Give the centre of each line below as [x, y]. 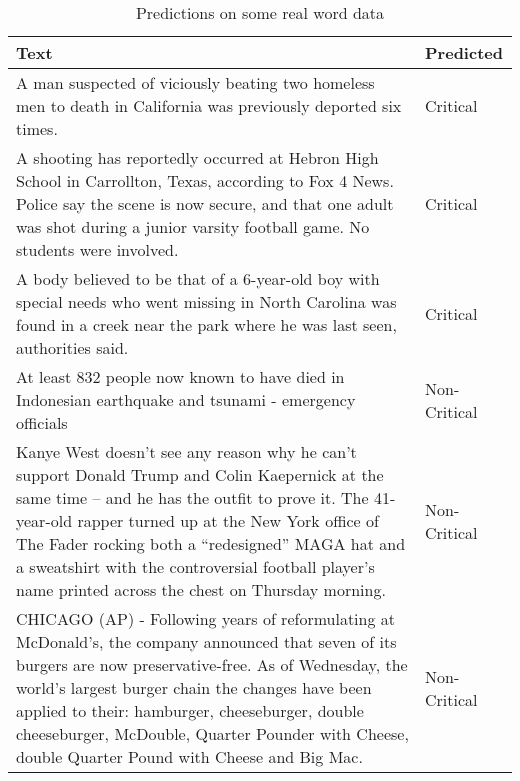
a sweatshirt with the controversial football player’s [195, 566]
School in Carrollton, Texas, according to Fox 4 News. [205, 180]
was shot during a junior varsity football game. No [193, 226]
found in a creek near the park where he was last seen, [206, 324]
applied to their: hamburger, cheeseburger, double [190, 710]
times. [37, 128]
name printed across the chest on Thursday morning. [201, 589]
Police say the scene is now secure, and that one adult [205, 203]
